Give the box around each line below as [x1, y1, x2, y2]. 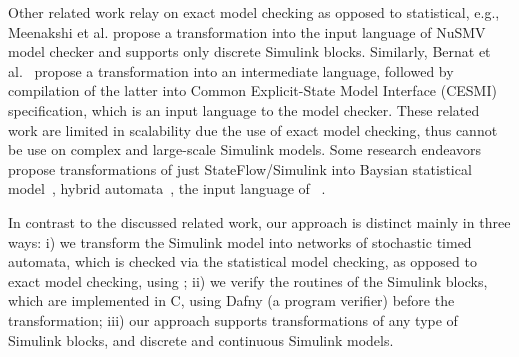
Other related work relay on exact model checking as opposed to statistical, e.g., [8, 2, 500, 22]
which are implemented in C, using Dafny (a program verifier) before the [8, 290, 455, 311]
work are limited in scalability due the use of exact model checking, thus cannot [8, 119, 498, 140]
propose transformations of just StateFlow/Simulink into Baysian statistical [8, 158, 472, 179]
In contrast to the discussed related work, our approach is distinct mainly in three [8, 211, 511, 232]
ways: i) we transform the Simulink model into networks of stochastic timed [8, 231, 472, 252]
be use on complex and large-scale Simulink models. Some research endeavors [8, 139, 481, 160]
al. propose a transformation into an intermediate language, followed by [8, 60, 454, 81]
